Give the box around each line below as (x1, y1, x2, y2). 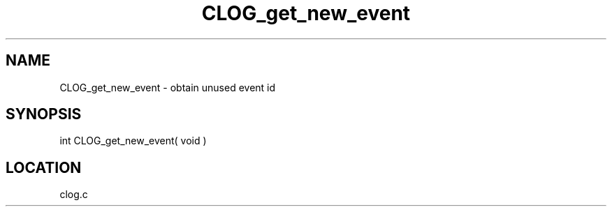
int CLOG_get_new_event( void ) (59, 135, 207, 147)
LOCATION (6, 158, 82, 176)
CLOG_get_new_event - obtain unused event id (59, 81, 276, 93)
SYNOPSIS (6, 105, 82, 123)
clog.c (59, 188, 88, 201)
